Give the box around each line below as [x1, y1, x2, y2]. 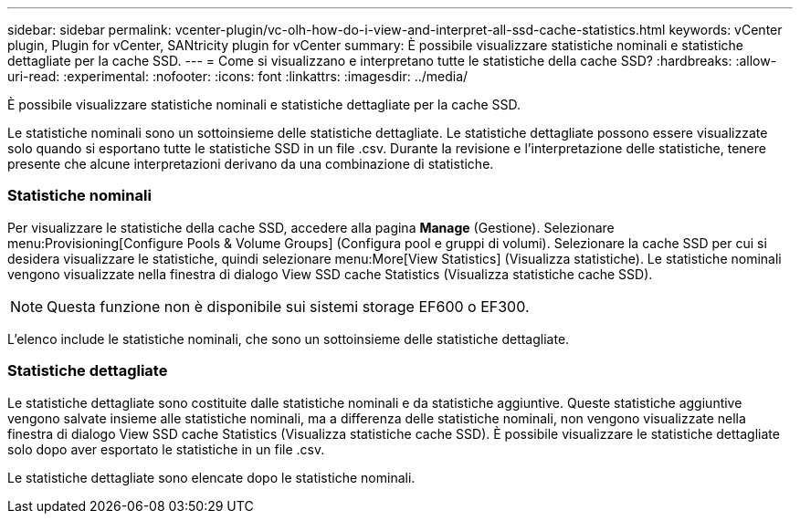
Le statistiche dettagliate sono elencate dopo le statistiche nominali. [7, 469, 416, 485]
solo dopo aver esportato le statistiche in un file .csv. [7, 441, 325, 457]
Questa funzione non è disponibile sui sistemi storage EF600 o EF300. [47, 297, 530, 316]
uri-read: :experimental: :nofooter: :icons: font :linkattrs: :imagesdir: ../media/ [7, 68, 468, 84]
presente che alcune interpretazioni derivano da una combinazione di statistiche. [7, 156, 494, 172]
